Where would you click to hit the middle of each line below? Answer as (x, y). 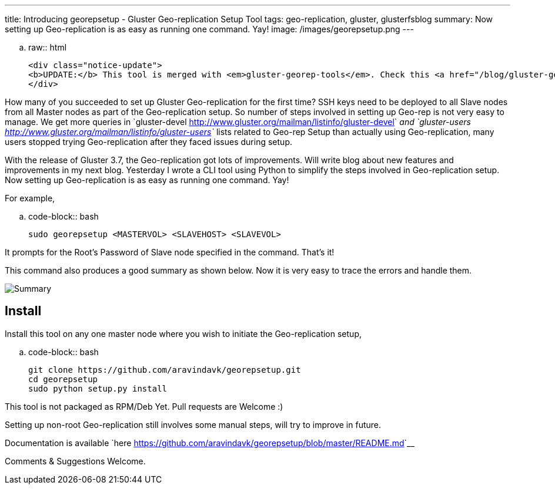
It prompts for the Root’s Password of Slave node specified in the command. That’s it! (170, 252)
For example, (30, 198)
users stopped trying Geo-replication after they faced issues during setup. (148, 142)
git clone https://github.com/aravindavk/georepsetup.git (165, 370)
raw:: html (48, 47)
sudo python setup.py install (98, 388)
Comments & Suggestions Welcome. (75, 461)
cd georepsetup (63, 379)
